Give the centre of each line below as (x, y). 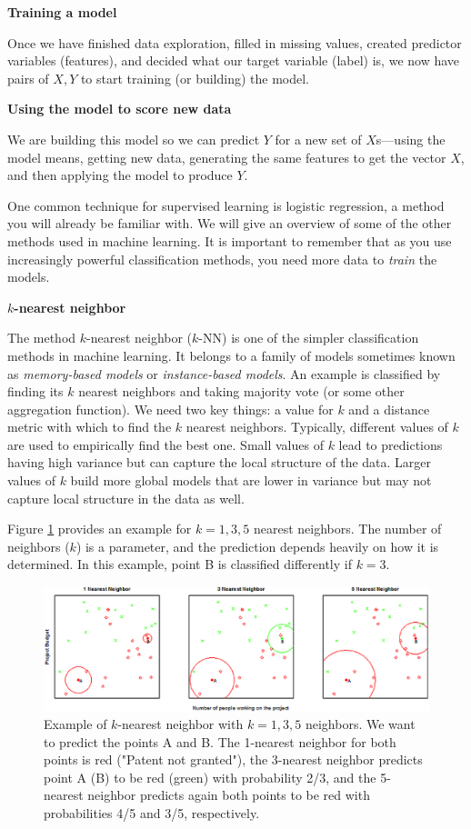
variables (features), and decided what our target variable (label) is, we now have (234, 60)
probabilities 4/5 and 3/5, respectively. (152, 813)
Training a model (62, 12)
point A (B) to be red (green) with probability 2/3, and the (210, 777)
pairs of (28, 78)
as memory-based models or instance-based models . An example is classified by (224, 373)
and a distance (389, 409)
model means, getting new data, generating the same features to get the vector (227, 157)
